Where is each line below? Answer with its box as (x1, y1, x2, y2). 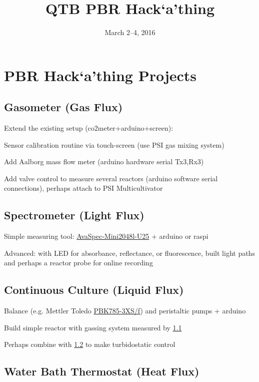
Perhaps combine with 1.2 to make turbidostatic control (4, 339, 175, 349)
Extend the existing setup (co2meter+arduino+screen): (4, 123, 173, 133)
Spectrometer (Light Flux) (4, 207, 144, 223)
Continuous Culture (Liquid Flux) (4, 282, 184, 297)
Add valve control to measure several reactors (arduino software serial (4, 173, 218, 183)
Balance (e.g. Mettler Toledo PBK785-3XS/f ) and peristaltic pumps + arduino (4, 305, 246, 316)
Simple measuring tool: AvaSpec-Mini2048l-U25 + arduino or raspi (4, 231, 208, 241)
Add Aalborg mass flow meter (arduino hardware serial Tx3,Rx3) (4, 156, 204, 167)
